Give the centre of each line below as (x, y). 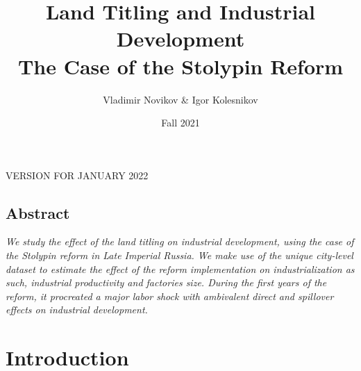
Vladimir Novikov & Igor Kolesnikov (180, 99)
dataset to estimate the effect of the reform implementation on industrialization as (180, 269)
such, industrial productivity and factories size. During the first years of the (166, 282)
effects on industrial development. (77, 310)
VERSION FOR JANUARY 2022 (77, 175)
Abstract (38, 212)
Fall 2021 (180, 123)
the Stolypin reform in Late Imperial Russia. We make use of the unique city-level (179, 255)
